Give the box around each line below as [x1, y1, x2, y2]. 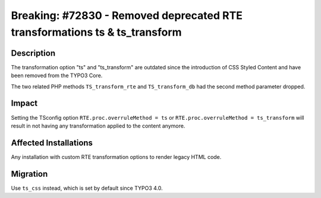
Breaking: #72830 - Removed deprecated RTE [11, 9, 243, 22]
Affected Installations [11, 138, 93, 148]
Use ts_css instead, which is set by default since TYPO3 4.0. [11, 184, 163, 191]
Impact [11, 98, 38, 108]
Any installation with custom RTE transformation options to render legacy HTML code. [11, 153, 222, 160]
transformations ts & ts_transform [11, 25, 182, 39]
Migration [11, 169, 48, 179]
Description [11, 48, 56, 58]
